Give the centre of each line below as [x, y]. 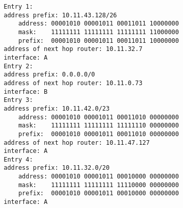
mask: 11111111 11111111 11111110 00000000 [98, 126]
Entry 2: [18, 66]
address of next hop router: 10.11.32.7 [73, 49]
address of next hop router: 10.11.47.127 [77, 142]
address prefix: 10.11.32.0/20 [57, 168]
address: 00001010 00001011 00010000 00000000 [98, 177]
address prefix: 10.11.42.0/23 [57, 108]
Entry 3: [18, 100]
